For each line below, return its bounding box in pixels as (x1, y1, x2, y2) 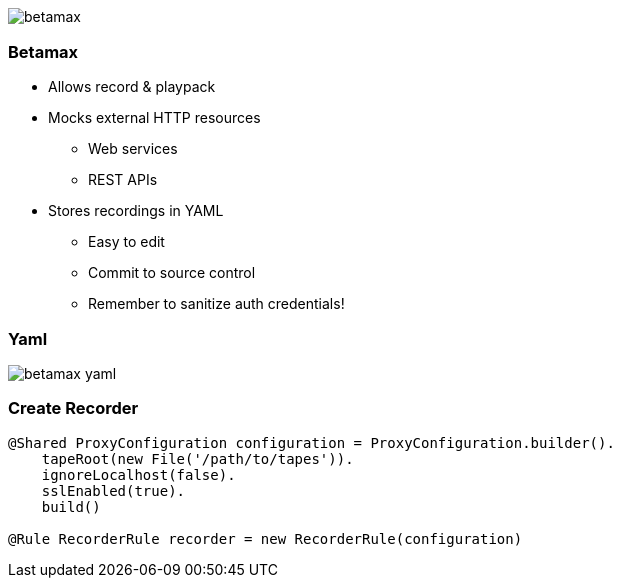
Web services (88, 140, 178, 158)
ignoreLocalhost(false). (41, 466, 236, 483)
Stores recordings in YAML (48, 202, 224, 220)
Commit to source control (88, 264, 256, 282)
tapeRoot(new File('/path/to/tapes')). (41, 450, 354, 467)
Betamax (8, 41, 79, 62)
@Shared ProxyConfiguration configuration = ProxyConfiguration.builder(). (8, 434, 615, 451)
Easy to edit (88, 233, 165, 251)
